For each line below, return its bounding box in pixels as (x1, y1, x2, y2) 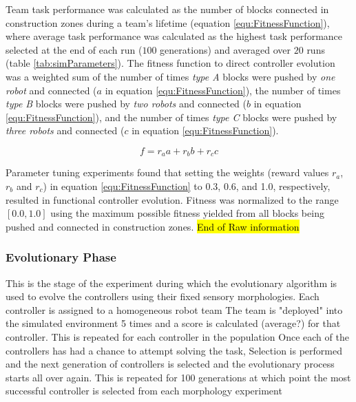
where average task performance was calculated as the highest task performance (6, 29, 343, 43)
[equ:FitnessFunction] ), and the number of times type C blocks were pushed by (6, 109, 337, 124)
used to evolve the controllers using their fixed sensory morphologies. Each (6, 289, 320, 304)
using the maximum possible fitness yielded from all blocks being (50, 206, 324, 220)
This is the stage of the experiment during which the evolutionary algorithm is (6, 275, 337, 290)
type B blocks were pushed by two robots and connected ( (6, 96, 247, 111)
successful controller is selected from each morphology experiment (6, 383, 282, 398)
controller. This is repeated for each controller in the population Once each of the (6, 329, 349, 343)
